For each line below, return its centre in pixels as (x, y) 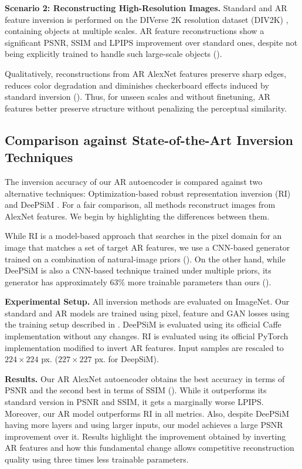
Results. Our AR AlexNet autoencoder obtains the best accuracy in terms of (145, 378)
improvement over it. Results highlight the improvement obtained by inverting (145, 436)
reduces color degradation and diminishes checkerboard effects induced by (137, 85)
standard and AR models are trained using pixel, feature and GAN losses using (147, 313)
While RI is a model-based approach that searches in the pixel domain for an (143, 236)
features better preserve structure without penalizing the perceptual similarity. (146, 108)
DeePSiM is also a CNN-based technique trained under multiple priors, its (138, 270)
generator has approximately (56, 281)
